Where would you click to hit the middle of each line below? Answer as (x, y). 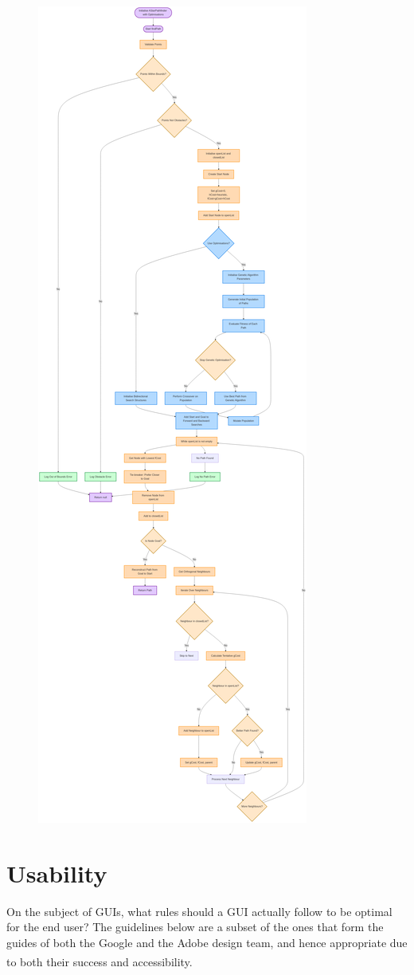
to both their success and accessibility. (100, 961)
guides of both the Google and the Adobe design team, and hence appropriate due (207, 942)
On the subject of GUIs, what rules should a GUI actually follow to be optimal (199, 911)
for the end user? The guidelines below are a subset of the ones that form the (195, 927)
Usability (57, 873)
